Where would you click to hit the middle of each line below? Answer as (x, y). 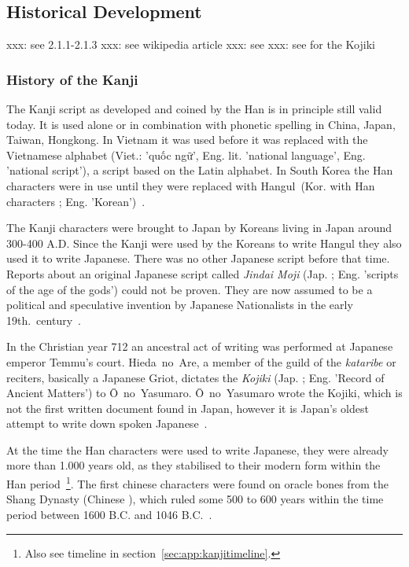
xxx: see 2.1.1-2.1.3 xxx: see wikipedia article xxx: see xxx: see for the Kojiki (191, 44)
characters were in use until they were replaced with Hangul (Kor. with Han (191, 185)
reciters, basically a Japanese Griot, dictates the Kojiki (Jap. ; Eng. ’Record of (195, 377)
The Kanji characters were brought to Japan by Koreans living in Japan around (199, 228)
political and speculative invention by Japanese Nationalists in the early (180, 305)
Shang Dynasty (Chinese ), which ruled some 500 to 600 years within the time (195, 499)
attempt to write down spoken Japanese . (107, 423)
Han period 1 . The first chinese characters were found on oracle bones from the (197, 482)
